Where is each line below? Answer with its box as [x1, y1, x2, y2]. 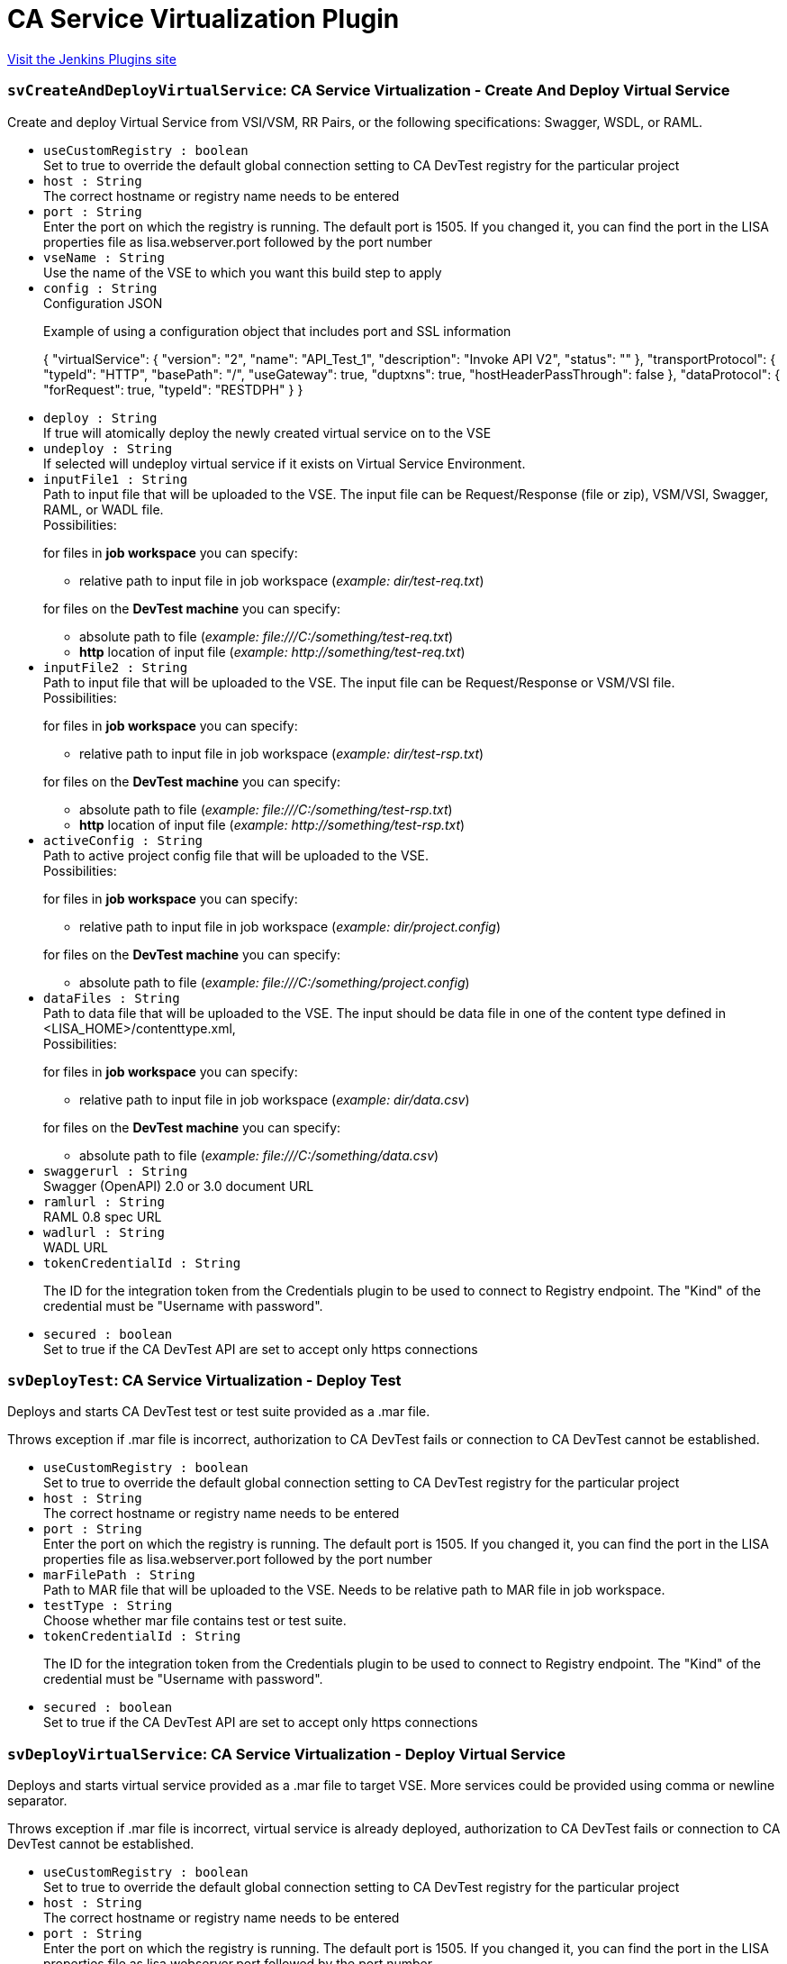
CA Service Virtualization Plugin [7, 4, 400, 34]
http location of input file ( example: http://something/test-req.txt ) [79, 643, 466, 659]
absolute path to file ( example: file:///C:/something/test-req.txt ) [79, 628, 454, 644]
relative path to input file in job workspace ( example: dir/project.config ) [79, 918, 502, 934]
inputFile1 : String [43, 471, 188, 486]
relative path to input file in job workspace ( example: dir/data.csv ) [79, 1091, 470, 1107]
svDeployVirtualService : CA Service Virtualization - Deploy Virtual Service [7, 1744, 566, 1763]
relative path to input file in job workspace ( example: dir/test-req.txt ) [79, 572, 484, 588]
